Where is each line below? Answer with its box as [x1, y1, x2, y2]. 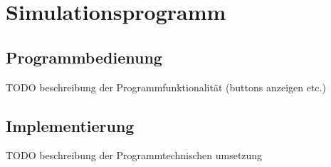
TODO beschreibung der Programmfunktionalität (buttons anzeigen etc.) [6, 79, 326, 94]
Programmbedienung [6, 46, 162, 68]
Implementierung [6, 114, 135, 136]
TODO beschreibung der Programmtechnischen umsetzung [6, 148, 263, 163]
